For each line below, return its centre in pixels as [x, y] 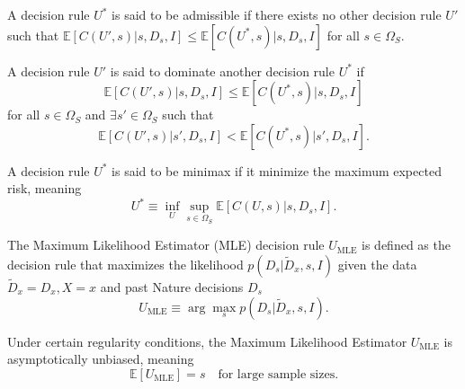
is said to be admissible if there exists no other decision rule [277, 14]
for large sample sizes [277, 374]
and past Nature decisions [172, 286]
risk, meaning [45, 188]
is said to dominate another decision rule [222, 71]
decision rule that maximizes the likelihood [125, 264]
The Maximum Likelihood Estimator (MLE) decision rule [166, 245]
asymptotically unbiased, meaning [101, 359]
